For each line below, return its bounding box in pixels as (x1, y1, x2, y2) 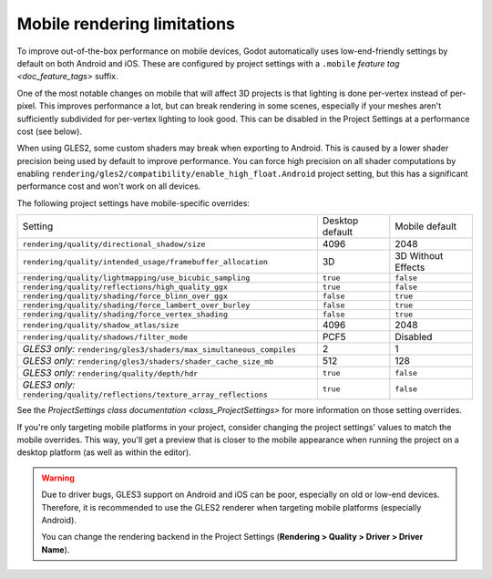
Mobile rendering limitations (16, 14, 236, 34)
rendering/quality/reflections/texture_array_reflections (22, 390, 269, 400)
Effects (395, 261, 425, 274)
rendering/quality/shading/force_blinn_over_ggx (22, 292, 228, 301)
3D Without (395, 250, 444, 263)
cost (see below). (16, 126, 82, 137)
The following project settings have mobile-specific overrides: (16, 197, 251, 209)
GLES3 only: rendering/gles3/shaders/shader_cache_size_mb (22, 355, 274, 367)
